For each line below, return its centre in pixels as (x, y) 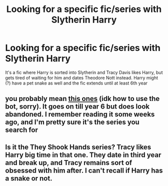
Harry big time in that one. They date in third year (83, 155)
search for (22, 130)
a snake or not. (29, 178)
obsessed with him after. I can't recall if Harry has (84, 170)
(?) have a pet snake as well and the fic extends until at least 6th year (76, 83)
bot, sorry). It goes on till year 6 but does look (77, 107)
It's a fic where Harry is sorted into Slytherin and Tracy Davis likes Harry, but (84, 72)
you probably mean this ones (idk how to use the (82, 99)
